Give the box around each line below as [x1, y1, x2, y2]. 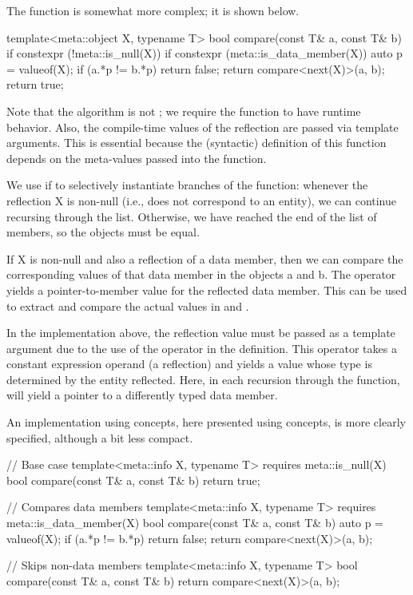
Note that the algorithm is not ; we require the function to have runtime [6, 102, 361, 119]
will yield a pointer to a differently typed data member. [6, 387, 278, 403]
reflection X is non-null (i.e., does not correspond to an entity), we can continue [6, 192, 397, 208]
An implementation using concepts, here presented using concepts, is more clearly [6, 414, 406, 430]
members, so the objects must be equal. [6, 224, 200, 240]
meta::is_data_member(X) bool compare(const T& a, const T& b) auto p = [6, 514, 384, 531]
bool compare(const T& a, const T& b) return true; [6, 471, 260, 488]
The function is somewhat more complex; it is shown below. [6, 2, 300, 18]
